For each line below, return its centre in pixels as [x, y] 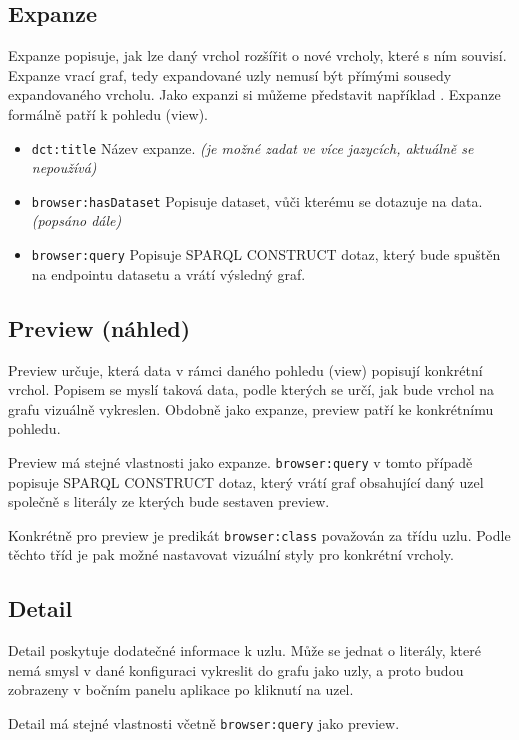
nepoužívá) [64, 167]
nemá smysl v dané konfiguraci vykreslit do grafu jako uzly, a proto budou [236, 669]
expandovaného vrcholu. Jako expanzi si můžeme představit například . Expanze [254, 94]
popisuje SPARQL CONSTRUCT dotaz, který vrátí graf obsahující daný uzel [246, 481]
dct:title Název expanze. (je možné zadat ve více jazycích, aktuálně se [252, 147]
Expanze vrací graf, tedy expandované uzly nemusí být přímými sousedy [230, 74]
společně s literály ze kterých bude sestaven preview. [169, 501]
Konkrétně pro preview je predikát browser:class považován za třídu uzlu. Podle [259, 534]
